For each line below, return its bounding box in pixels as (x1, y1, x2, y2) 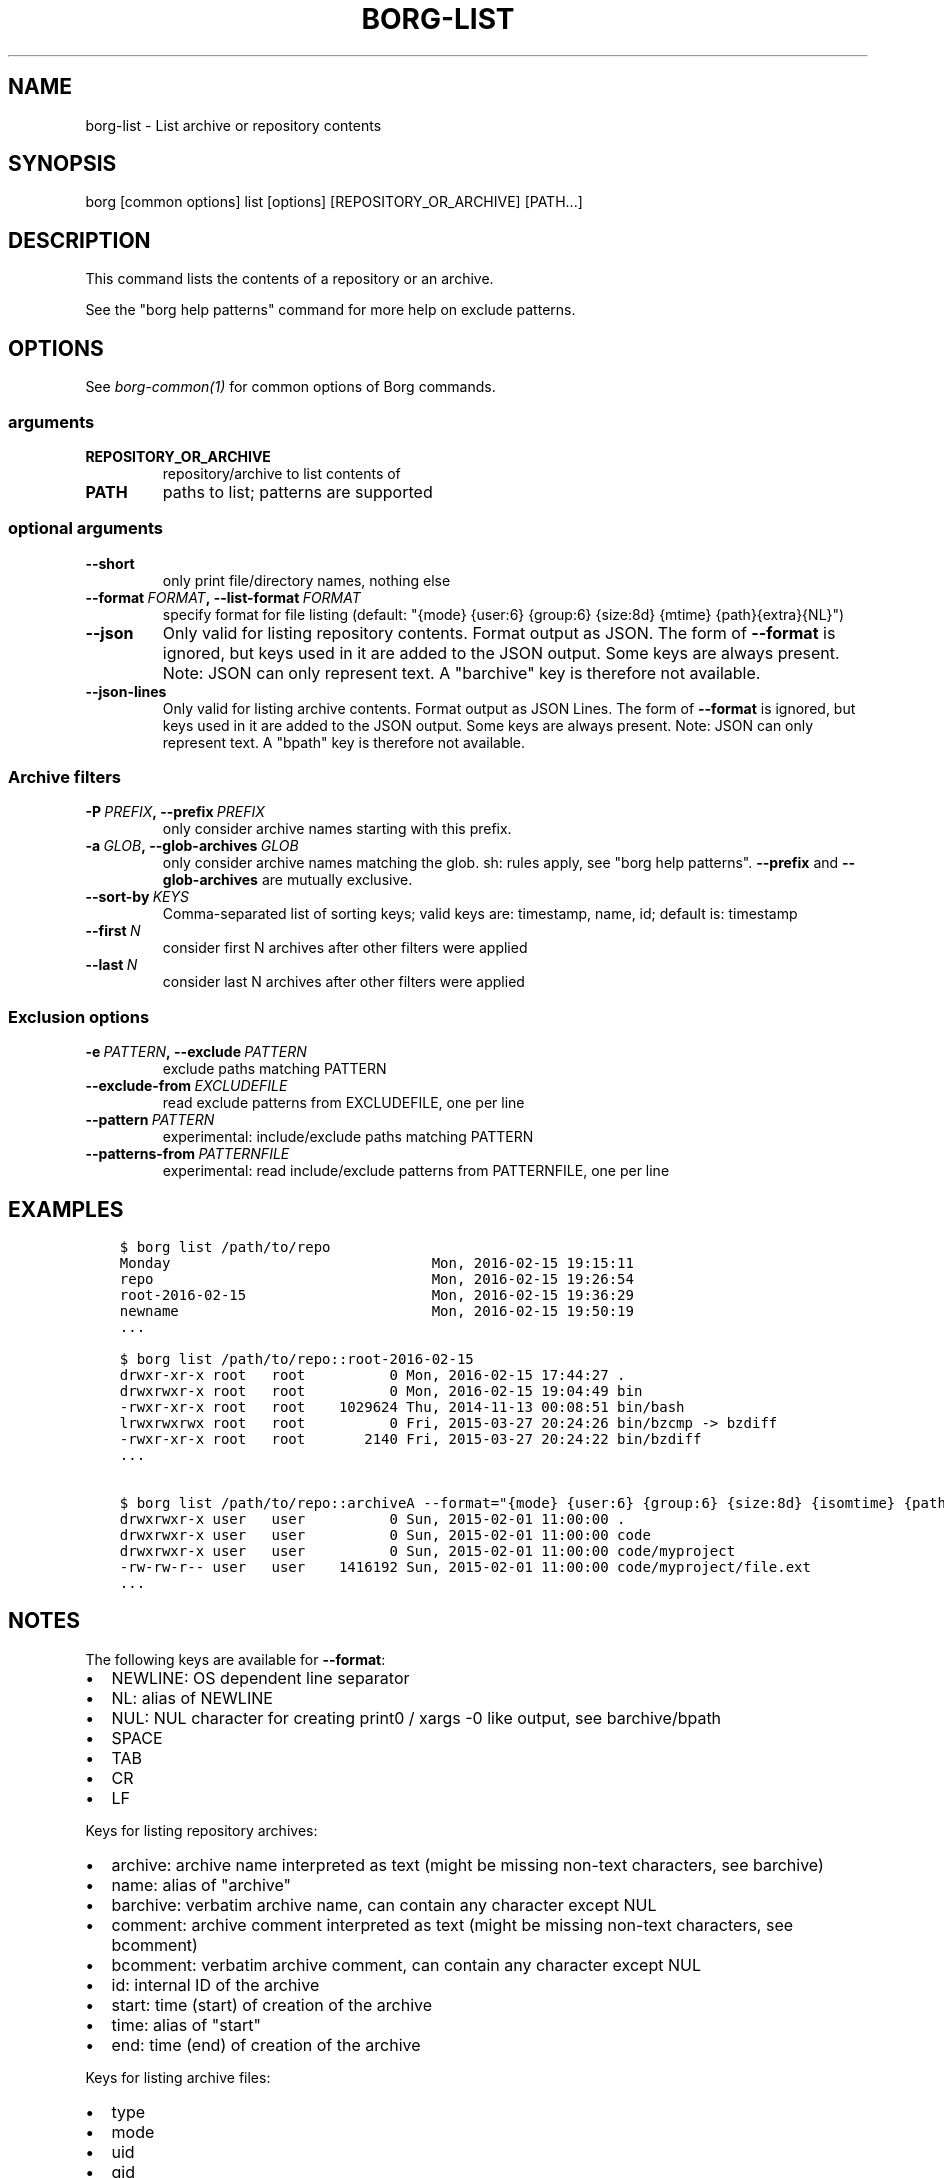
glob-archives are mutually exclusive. (162, 871, 413, 889)
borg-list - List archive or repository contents (85, 116, 382, 134)
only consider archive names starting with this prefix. (162, 820, 512, 838)
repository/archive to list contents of (162, 464, 401, 482)
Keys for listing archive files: (85, 2068, 271, 2086)
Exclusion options (8, 1006, 150, 1027)
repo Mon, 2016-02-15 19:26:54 (119, 1270, 634, 1287)
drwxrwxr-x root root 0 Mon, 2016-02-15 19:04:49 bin (119, 1382, 643, 1399)
